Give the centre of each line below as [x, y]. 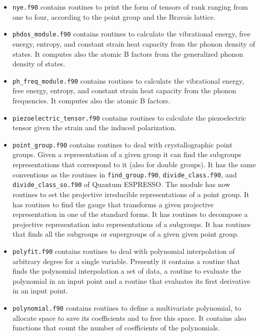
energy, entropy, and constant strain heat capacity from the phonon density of [134, 43]
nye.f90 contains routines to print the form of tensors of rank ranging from [130, 7]
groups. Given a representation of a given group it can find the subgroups [127, 154]
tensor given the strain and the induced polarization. [94, 127]
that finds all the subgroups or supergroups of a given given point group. [126, 234]
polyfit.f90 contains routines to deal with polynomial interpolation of [124, 251]
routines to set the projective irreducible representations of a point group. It [131, 194]
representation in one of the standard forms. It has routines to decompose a [130, 214]
